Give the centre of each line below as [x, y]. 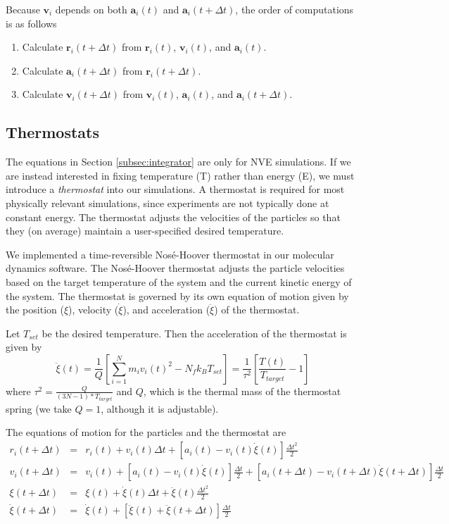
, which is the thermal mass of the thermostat [242, 391]
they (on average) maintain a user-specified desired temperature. [145, 231]
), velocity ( [94, 310]
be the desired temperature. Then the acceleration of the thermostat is [194, 333]
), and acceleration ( [166, 310]
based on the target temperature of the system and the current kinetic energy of [179, 281]
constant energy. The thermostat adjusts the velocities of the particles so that [173, 217]
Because [23, 9]
